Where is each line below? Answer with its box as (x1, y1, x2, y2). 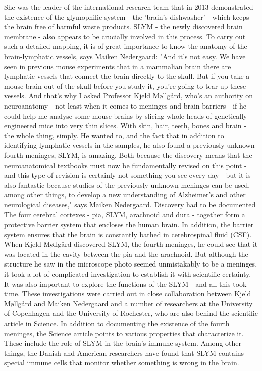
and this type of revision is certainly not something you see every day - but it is (4, 170, 251, 180)
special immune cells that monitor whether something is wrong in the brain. (4, 357, 239, 368)
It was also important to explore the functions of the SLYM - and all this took (4, 278, 247, 289)
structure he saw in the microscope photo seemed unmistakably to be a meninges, (4, 258, 257, 269)
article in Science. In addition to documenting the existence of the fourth (4, 318, 230, 328)
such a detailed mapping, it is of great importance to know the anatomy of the (4, 41, 247, 51)
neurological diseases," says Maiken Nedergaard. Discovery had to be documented (4, 199, 256, 209)
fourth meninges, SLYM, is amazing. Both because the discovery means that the (4, 149, 252, 160)
